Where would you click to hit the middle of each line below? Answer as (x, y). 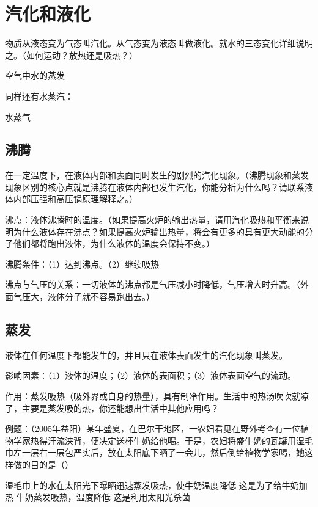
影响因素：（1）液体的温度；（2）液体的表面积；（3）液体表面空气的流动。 (150, 375)
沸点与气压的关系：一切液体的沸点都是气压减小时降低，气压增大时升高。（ (153, 284)
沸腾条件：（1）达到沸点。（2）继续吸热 (82, 264)
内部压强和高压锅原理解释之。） (75, 199)
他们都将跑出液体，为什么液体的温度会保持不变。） (114, 243)
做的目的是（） (43, 464)
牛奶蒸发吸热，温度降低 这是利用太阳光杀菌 (103, 497)
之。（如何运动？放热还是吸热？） (71, 55)
